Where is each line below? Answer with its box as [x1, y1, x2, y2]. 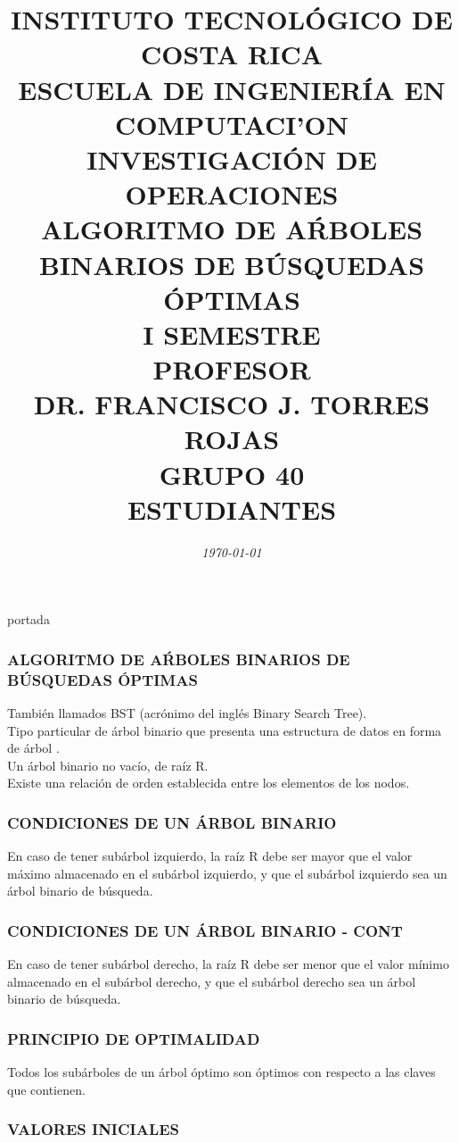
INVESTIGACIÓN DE [86, 140, 377, 177]
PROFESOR [152, 351, 311, 388]
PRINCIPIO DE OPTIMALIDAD [7, 1027, 260, 1049]
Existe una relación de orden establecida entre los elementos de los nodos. [7, 773, 410, 792]
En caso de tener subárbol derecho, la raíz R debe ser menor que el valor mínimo [7, 955, 449, 973]
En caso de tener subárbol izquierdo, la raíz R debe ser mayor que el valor [7, 847, 413, 865]
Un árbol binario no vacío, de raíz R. [7, 755, 209, 774]
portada [7, 610, 50, 629]
